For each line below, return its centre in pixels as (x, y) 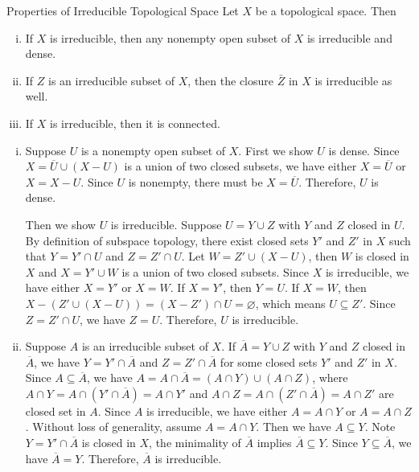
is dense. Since (364, 150)
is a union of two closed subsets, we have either (240, 166)
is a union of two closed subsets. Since (216, 271)
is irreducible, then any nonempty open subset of (170, 37)
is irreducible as (353, 80)
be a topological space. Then (326, 10)
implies (274, 443)
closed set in (55, 410)
